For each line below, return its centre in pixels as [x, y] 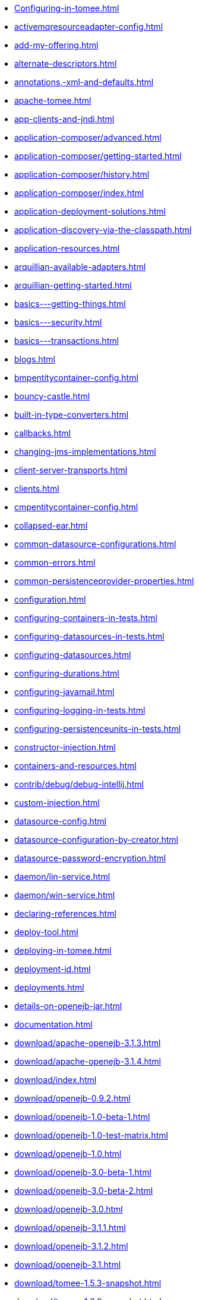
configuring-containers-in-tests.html [86, 618]
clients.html [37, 488]
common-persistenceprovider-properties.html [104, 581]
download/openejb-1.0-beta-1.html [82, 1117]
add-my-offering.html [56, 45]
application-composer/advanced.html [88, 137]
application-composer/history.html [82, 174]
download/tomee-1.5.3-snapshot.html [88, 1283]
